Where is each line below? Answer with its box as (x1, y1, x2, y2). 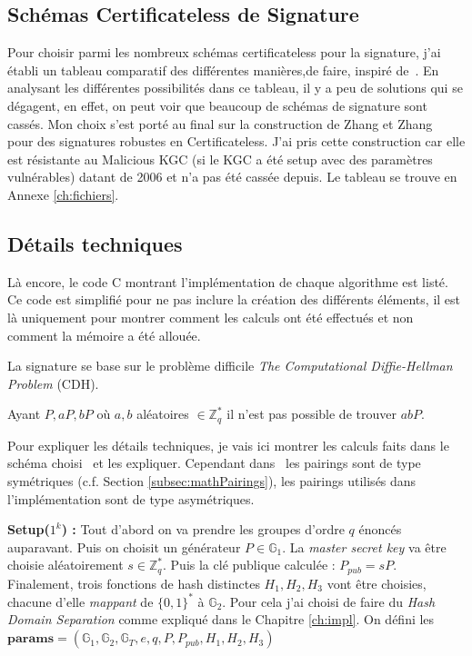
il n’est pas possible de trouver (226, 404, 397, 423)
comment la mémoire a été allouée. (7, 325, 201, 344)
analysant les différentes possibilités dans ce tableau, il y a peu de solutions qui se (7, 78, 463, 97)
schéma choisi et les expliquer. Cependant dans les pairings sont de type (7, 453, 421, 472)
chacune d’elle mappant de (7, 591, 154, 611)
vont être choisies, (326, 573, 427, 592)
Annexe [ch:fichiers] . (7, 184, 119, 204)
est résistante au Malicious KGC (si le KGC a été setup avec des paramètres (7, 149, 433, 168)
